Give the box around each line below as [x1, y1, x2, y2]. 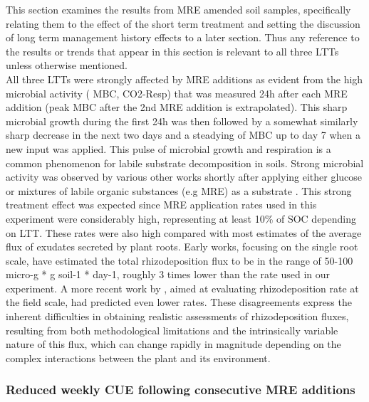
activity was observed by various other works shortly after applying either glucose [6, 169, 363, 184]
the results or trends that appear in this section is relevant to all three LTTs [6, 43, 339, 58]
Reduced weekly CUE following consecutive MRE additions [6, 381, 355, 398]
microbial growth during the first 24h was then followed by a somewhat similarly [6, 113, 358, 128]
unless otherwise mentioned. [6, 58, 128, 73]
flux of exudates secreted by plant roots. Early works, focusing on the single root [6, 239, 358, 254]
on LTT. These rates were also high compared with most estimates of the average [6, 225, 362, 240]
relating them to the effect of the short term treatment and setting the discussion [6, 16, 360, 31]
